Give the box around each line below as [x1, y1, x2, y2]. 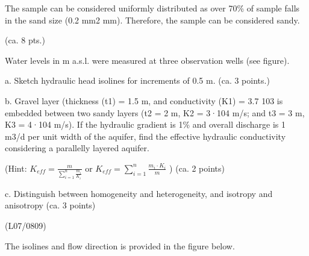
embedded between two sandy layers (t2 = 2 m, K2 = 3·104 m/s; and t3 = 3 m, [5, 106, 305, 119]
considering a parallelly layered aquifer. [5, 142, 149, 154]
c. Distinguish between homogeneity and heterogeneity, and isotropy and [5, 187, 273, 199]
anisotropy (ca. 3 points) [5, 199, 96, 211]
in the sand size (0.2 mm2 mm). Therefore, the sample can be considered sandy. [5, 13, 300, 26]
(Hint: [5, 161, 27, 174]
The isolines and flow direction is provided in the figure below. [5, 239, 235, 252]
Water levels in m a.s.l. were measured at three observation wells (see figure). [5, 54, 290, 66]
